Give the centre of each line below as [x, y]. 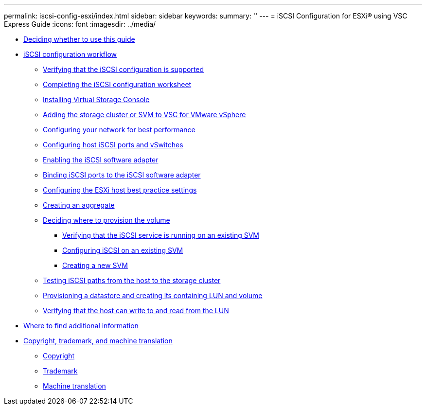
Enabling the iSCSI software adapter [101, 160]
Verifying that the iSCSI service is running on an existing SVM [161, 235]
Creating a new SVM [95, 265]
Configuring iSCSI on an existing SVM [123, 250]
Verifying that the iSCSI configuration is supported [124, 69]
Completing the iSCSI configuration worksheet [117, 84]
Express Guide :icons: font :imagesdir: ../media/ [80, 24]
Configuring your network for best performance [119, 130]
